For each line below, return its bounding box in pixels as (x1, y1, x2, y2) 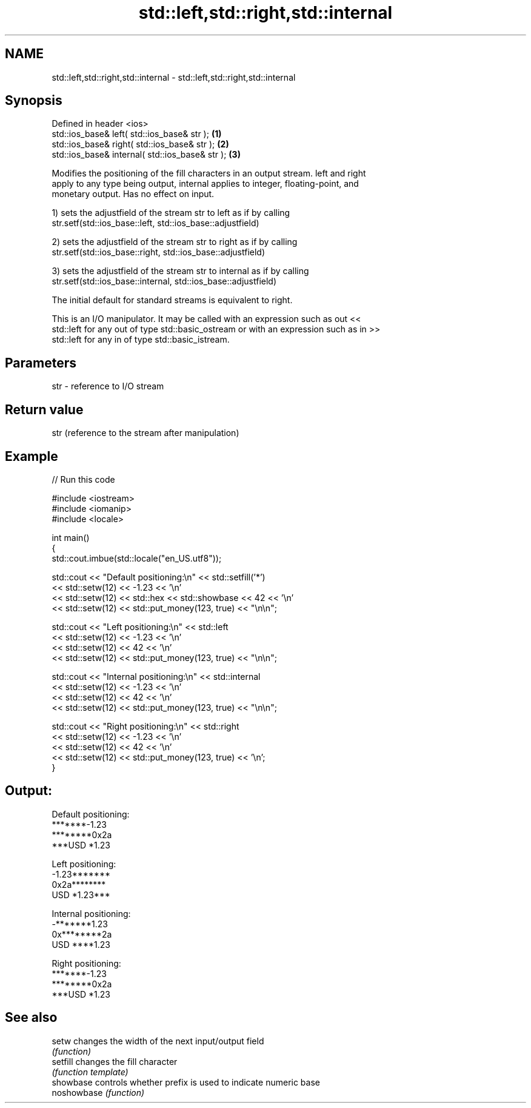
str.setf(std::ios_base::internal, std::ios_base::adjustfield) (52, 276, 277, 287)
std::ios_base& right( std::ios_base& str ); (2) (52, 139, 229, 150)
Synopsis (5, 93, 62, 109)
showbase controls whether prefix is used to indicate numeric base (52, 1076, 320, 1087)
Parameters (5, 355, 76, 371)
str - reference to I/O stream (52, 381, 164, 392)
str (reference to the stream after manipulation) (52, 428, 239, 438)
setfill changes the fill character (52, 1056, 178, 1067)
